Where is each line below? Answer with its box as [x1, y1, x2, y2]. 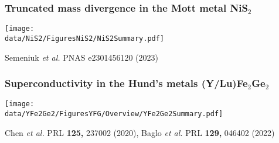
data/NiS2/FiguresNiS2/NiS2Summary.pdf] [5, 34, 165, 43]
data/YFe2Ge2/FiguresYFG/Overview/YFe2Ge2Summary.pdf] [5, 110, 223, 118]
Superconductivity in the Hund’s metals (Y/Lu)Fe [5, 76, 248, 90]
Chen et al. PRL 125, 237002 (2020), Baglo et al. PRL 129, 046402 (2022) [5, 126, 275, 138]
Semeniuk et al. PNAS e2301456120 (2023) [5, 51, 158, 63]
